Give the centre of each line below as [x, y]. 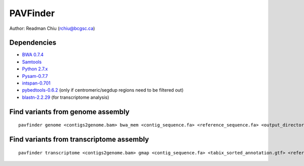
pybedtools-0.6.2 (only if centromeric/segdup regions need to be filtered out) [103, 90]
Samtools [32, 62]
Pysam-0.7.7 [35, 76]
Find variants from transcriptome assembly [79, 139]
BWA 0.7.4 [33, 55]
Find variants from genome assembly [69, 112]
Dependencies [33, 43]
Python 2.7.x [35, 69]
